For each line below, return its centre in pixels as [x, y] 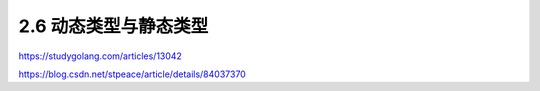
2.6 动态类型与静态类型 [113, 26]
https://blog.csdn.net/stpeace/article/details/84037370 [132, 74]
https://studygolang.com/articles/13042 [100, 56]
